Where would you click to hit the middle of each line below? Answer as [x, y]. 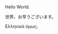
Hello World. [18, 7]
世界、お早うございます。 [30, 17]
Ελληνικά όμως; [21, 26]
